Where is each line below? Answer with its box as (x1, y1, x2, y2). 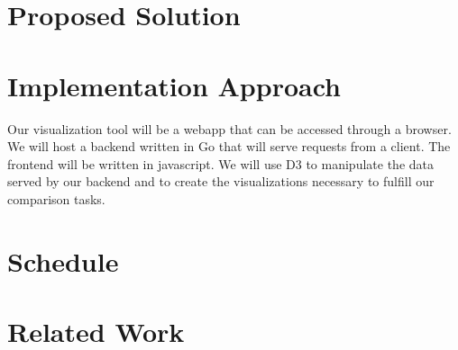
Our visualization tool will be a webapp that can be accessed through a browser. (7, 119, 452, 138)
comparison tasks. (7, 189, 105, 208)
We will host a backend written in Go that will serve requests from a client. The (7, 137, 451, 156)
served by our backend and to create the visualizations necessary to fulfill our (7, 172, 435, 191)
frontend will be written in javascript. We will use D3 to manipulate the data (7, 154, 434, 173)
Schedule (7, 242, 119, 279)
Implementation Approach (7, 67, 341, 103)
